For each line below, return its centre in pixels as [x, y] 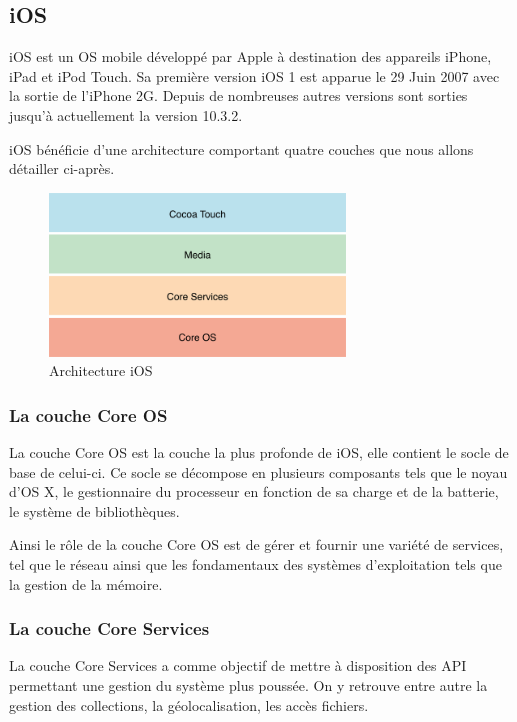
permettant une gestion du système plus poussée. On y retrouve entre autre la [248, 684]
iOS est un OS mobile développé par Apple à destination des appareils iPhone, [250, 56]
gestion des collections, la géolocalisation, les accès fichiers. [189, 704]
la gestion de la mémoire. [86, 583]
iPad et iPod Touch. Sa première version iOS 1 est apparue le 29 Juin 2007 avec [254, 75]
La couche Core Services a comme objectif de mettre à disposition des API [238, 665]
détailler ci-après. [62, 168]
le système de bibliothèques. [94, 510]
